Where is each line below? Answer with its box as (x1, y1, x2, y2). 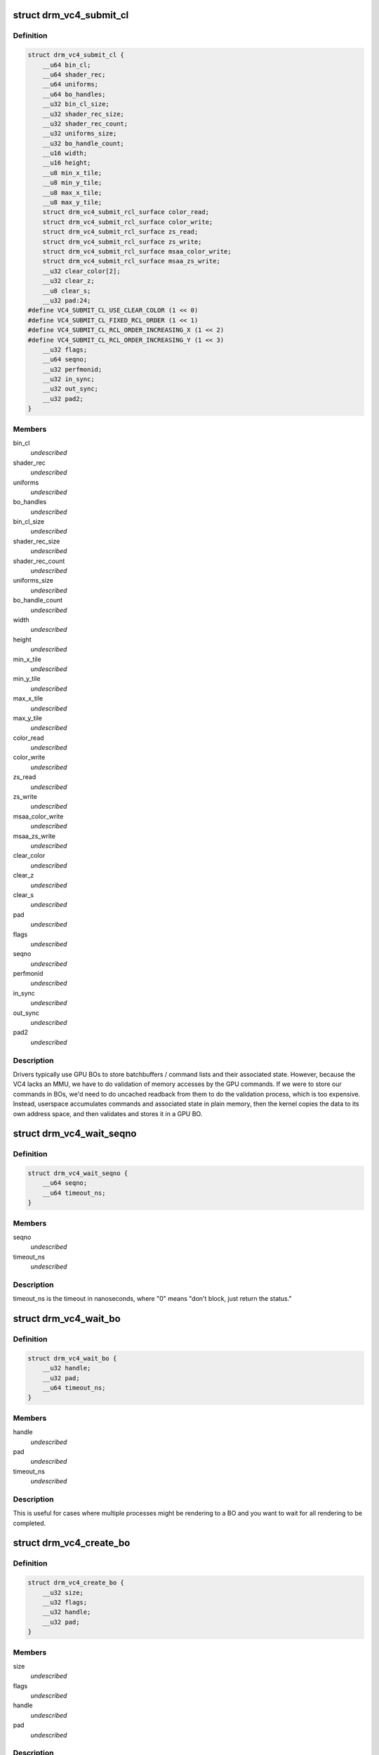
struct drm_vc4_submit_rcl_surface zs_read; (42, 228, 199, 236)
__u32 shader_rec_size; (42, 110, 124, 118)
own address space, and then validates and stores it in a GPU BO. (13, 1109, 203, 1118)
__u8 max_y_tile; (42, 199, 102, 206)
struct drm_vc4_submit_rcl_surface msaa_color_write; (42, 247, 232, 256)
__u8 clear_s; (42, 286, 91, 295)
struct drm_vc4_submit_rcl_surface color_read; (42, 208, 210, 216)
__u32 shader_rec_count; (42, 119, 128, 128)
